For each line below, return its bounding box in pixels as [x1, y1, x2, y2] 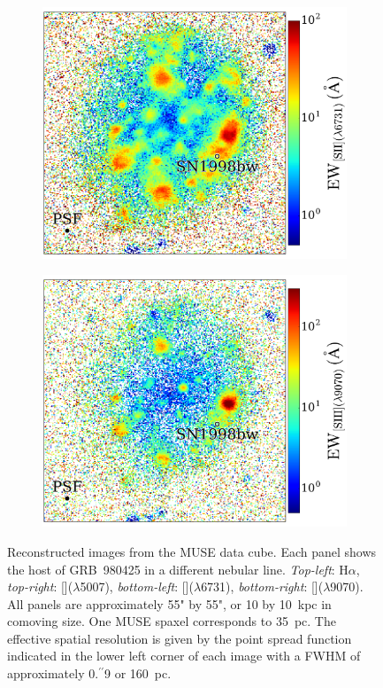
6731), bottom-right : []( [201, 577, 324, 596]
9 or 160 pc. [104, 664, 172, 683]
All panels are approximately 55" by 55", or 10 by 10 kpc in [7, 594, 332, 613]
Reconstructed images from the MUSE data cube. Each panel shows [7, 542, 377, 560]
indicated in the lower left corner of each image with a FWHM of [7, 646, 361, 665]
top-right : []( [7, 577, 73, 596]
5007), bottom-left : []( [80, 577, 194, 596]
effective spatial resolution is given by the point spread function [7, 629, 352, 647]
